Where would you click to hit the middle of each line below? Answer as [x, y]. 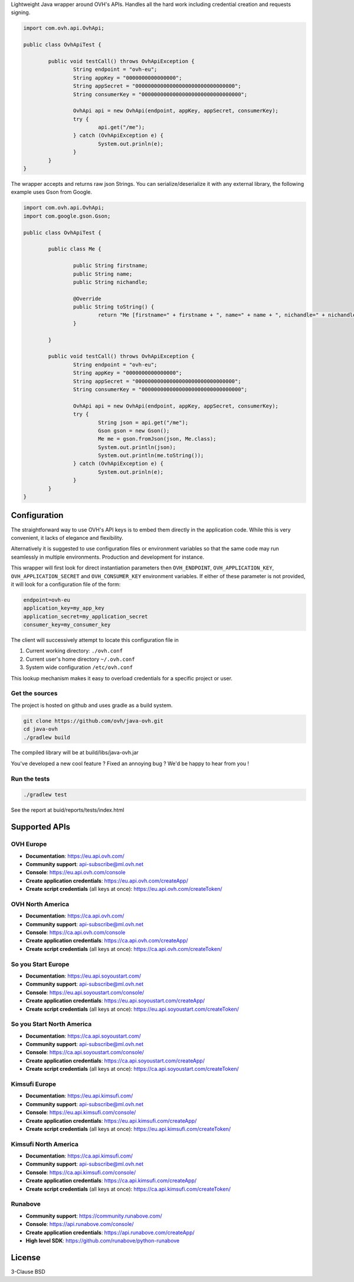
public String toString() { [114, 307]
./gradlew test [45, 795]
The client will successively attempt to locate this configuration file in [95, 640]
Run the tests [30, 779]
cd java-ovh [41, 729]
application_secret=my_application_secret [86, 616]
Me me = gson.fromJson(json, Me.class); [157, 439]
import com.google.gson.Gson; [67, 216]
